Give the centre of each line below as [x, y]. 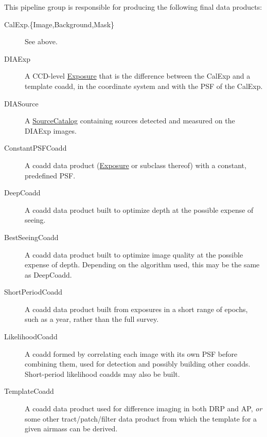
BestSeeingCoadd [31, 237]
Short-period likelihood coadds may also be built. [102, 374]
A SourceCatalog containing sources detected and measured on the [130, 121]
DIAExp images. [51, 130]
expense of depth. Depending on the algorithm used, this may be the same [142, 265]
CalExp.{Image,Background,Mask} [59, 24]
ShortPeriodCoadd [33, 292]
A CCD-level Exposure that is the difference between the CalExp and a [138, 76]
